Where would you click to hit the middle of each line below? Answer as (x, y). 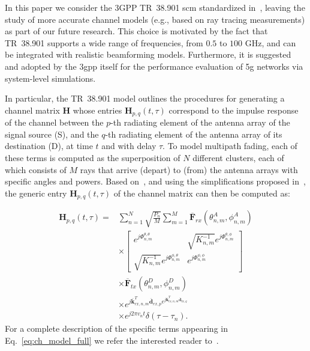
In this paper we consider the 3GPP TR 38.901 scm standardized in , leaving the (155, 7)
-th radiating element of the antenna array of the (200, 122)
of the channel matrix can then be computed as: (202, 193)
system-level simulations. (50, 78)
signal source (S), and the (52, 134)
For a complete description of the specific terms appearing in (116, 328)
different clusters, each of (238, 157)
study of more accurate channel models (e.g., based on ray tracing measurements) (155, 19)
